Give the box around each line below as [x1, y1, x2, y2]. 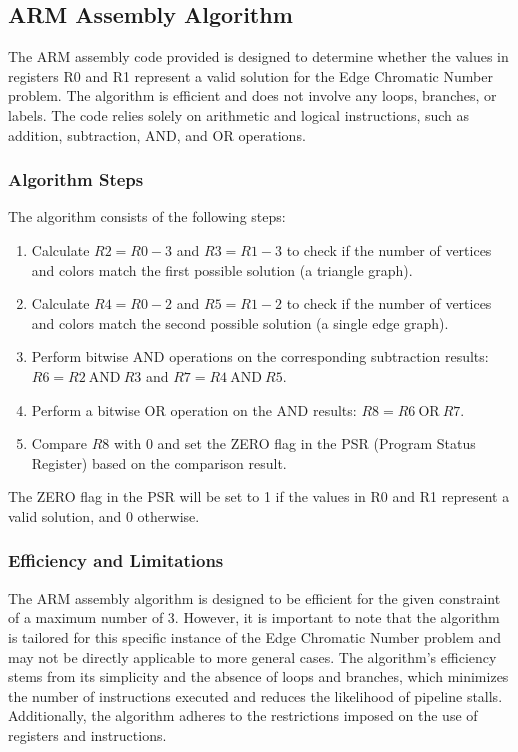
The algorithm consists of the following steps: [8, 206, 286, 227]
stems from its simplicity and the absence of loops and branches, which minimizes [8, 666, 509, 687]
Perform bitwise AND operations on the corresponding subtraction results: [31, 346, 489, 367]
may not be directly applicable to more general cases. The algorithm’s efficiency [8, 646, 497, 667]
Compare [31, 433, 88, 454]
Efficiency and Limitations [8, 548, 224, 573]
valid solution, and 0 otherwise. [8, 505, 200, 526]
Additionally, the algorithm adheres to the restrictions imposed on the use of [8, 705, 478, 726]
